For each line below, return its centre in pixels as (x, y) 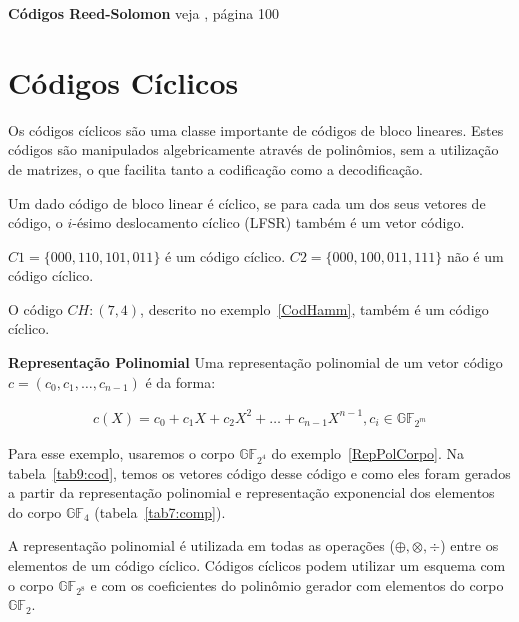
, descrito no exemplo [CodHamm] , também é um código (314, 308)
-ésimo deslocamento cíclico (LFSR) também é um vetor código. (268, 222)
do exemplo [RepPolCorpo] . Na (368, 452)
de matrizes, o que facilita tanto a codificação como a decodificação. (216, 168)
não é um (475, 255)
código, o (35, 222)
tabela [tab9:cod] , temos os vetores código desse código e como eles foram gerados (259, 472)
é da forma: (180, 381)
